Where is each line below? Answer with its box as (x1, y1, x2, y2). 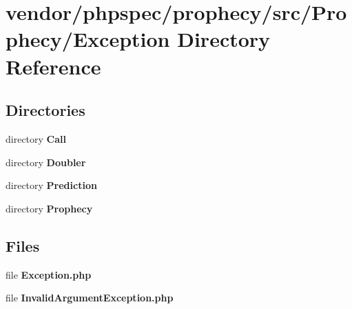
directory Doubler (6, 154, 86, 169)
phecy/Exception (6, 25, 170, 53)
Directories (6, 99, 85, 121)
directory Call (6, 131, 66, 146)
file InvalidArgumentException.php (6, 290, 174, 305)
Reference (6, 52, 101, 80)
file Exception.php (6, 267, 92, 281)
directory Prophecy (6, 201, 93, 215)
